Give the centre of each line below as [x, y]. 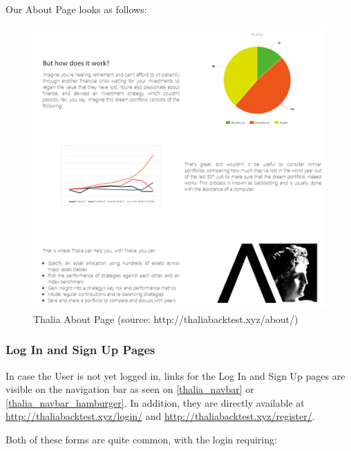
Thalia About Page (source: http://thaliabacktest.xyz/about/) [166, 319]
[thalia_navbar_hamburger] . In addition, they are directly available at [155, 402]
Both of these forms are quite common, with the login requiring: [141, 439]
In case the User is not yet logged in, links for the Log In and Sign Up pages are [175, 375]
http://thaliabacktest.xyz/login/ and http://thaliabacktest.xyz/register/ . [160, 416]
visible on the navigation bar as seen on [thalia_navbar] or [130, 389]
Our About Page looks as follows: [76, 9]
